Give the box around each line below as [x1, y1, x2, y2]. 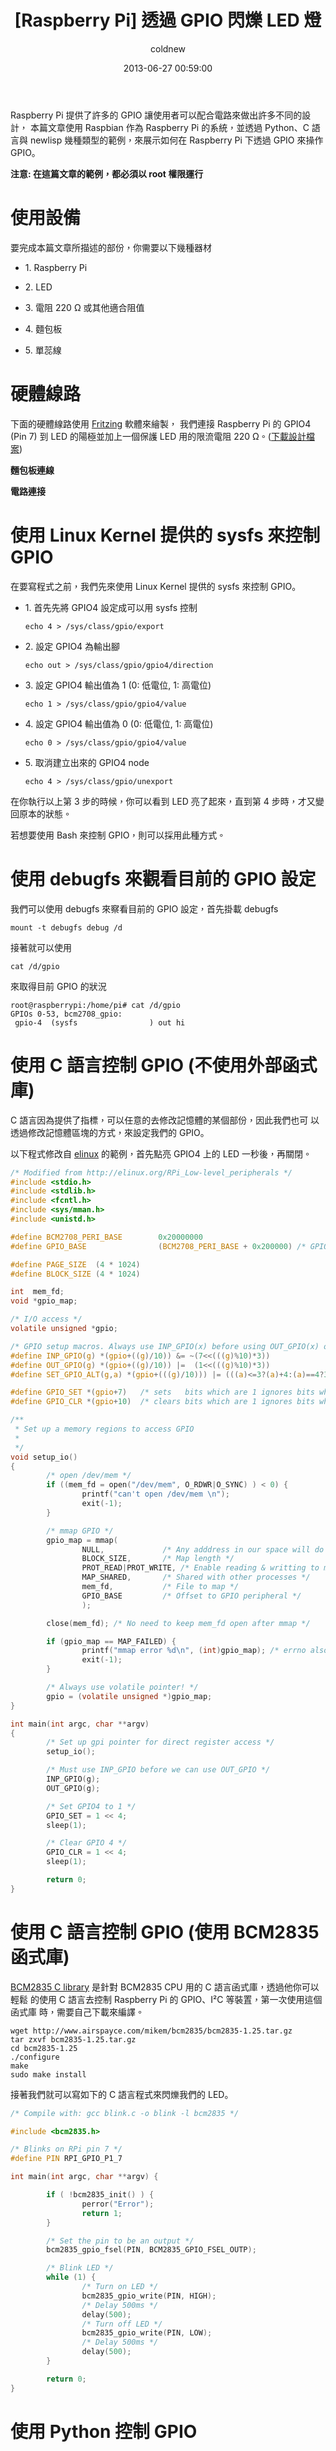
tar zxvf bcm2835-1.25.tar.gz [10, 2034, 137, 2045]
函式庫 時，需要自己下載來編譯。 [10, 2006, 145, 2018]
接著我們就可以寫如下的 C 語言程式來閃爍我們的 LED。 [10, 2088, 234, 2100]
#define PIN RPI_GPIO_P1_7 [10, 2154, 123, 2164]
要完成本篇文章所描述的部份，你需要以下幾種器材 [10, 241, 212, 253]
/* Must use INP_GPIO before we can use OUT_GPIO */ [46, 1765, 271, 1775]
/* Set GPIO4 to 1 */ [46, 1801, 137, 1811]
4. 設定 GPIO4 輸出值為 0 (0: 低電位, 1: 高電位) [24, 717, 214, 730]
